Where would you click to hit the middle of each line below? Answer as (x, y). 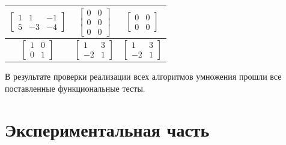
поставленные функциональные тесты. (75, 88)
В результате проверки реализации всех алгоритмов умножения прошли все (143, 76)
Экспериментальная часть (107, 129)
